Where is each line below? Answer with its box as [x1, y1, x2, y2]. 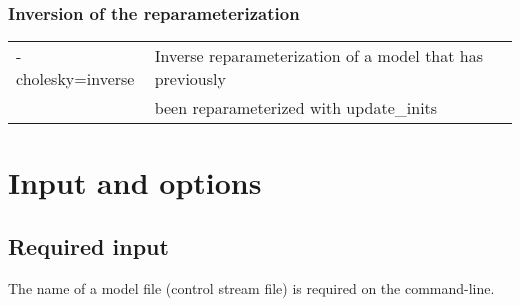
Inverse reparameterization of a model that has [154, 44, 484, 68]
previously [154, 67, 226, 91]
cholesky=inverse [16, 67, 135, 91]
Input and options [8, 162, 262, 203]
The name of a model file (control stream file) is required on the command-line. [8, 277, 495, 298]
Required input [8, 230, 169, 261]
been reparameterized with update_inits [154, 96, 438, 120]
